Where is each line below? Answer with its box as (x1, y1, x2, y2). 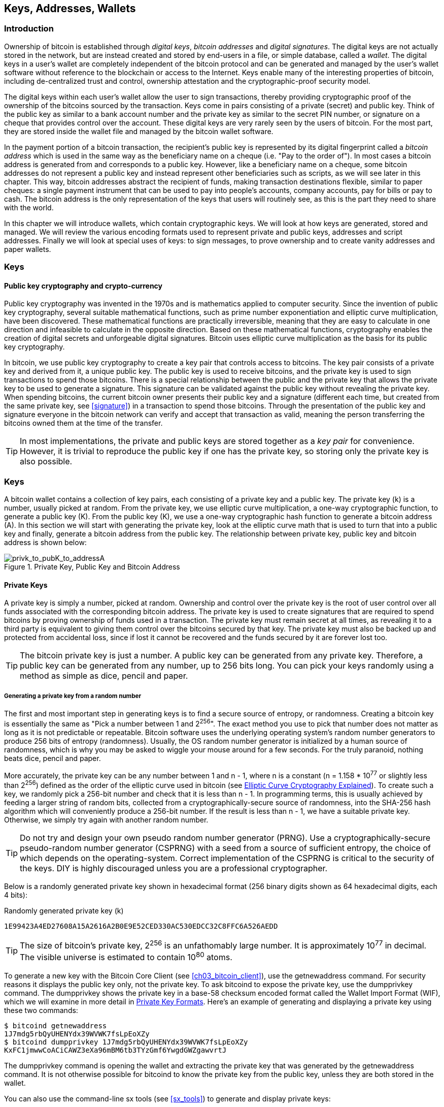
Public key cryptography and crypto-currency (4, 281, 163, 290)
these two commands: (4, 1005, 78, 1015)
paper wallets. (4, 244, 51, 254)
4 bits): (4, 891, 27, 900)
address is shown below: (4, 538, 87, 547)
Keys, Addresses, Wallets (4, 2, 136, 15)
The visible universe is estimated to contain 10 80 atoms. (20, 951, 232, 963)
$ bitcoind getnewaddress (4, 1021, 107, 1030)
